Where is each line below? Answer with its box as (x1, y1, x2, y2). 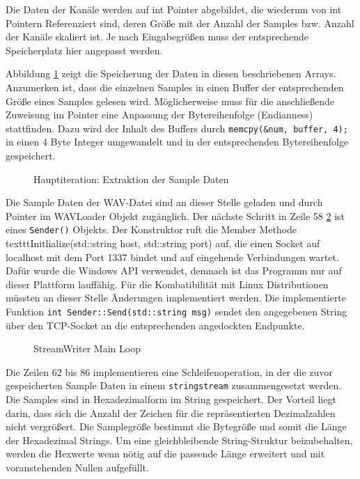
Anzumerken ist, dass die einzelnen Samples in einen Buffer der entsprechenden (6, 79, 344, 94)
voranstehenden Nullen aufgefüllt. (6, 460, 149, 475)
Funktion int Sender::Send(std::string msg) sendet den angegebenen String (6, 304, 347, 318)
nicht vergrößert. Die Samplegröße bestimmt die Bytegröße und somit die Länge (6, 419, 347, 434)
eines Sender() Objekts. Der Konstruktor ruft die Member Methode (6, 222, 297, 237)
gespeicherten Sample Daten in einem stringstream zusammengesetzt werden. (6, 378, 342, 393)
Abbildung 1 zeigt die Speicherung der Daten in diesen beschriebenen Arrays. (6, 66, 336, 81)
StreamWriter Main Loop (33, 341, 141, 356)
